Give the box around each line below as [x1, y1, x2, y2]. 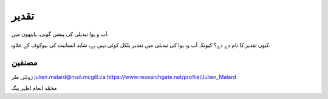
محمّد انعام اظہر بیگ [11, 84, 57, 92]
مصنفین [11, 57, 38, 67]
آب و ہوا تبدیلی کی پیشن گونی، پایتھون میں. [11, 30, 109, 38]
